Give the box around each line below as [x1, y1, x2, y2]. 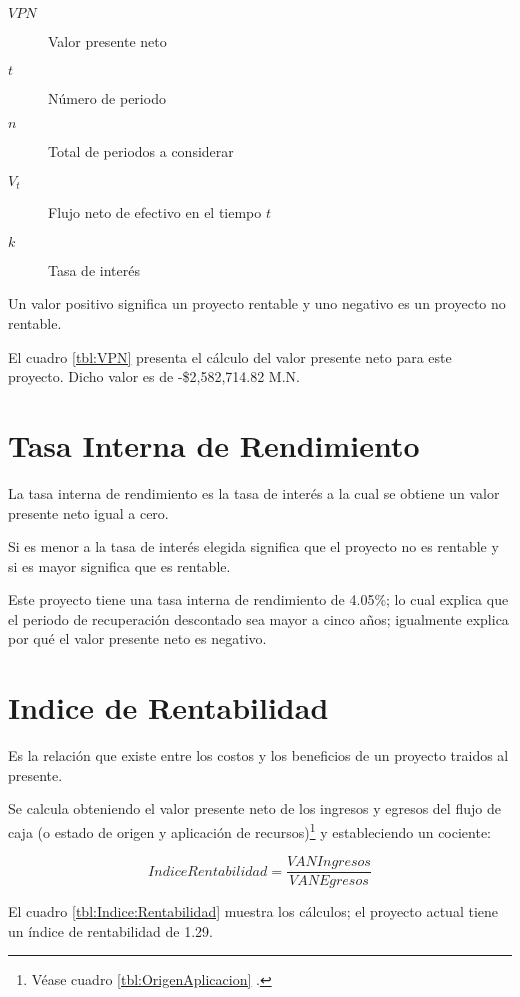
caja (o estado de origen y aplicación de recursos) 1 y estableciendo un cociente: [8, 818, 492, 842]
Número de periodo [48, 87, 166, 108]
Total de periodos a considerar [48, 141, 234, 162]
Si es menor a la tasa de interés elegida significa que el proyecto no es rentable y [8, 536, 499, 557]
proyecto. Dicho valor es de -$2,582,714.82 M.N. [8, 366, 300, 387]
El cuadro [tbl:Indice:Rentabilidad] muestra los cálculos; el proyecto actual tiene [8, 901, 498, 922]
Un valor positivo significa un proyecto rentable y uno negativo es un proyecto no [8, 293, 506, 314]
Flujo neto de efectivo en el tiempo [48, 202, 262, 223]
